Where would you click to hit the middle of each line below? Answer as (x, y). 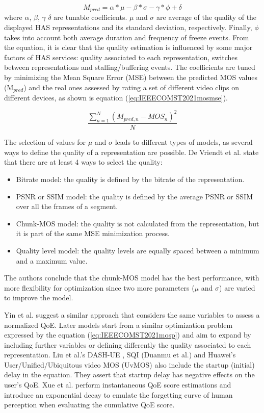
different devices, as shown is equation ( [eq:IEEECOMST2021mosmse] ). (116, 98)
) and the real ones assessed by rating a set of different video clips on (131, 87)
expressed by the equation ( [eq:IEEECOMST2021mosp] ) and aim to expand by (128, 335)
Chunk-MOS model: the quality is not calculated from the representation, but (138, 223)
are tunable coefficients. (90, 17)
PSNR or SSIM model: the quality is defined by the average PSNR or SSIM (134, 196)
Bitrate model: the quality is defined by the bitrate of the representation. (130, 179)
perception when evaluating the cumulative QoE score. (89, 405)
